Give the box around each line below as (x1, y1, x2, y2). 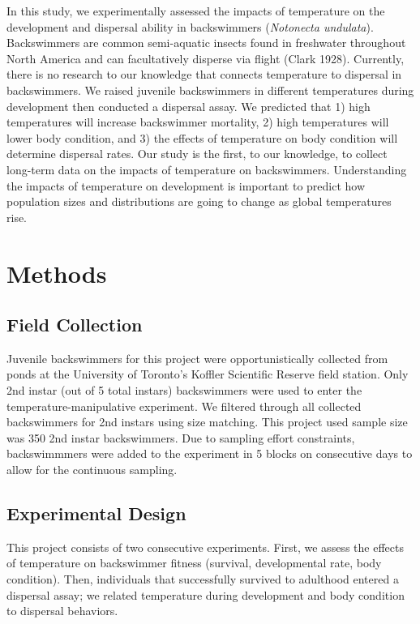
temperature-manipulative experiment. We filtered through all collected (6, 397, 362, 414)
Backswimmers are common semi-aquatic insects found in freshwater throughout (6, 34, 406, 51)
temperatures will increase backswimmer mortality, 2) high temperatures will (6, 113, 389, 130)
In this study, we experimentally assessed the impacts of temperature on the (6, 2, 385, 19)
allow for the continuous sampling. (6, 461, 178, 478)
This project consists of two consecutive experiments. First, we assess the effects (6, 538, 404, 555)
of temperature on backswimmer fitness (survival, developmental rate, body (6, 554, 382, 571)
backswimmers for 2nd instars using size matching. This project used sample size (6, 413, 408, 430)
